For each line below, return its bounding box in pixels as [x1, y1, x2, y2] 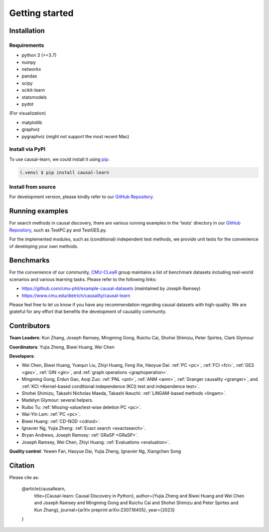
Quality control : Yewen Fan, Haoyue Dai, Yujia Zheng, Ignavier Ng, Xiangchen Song [9, 448, 181, 454]
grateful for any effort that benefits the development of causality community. [9, 308, 167, 314]
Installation [9, 26, 45, 35]
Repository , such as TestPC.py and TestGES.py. [9, 227, 107, 233]
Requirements [9, 41, 44, 48]
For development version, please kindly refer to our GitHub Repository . [9, 194, 154, 200]
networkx [21, 66, 41, 72]
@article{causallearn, [21, 486, 66, 492]
